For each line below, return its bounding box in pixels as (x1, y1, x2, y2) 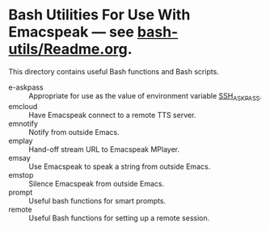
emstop (8, 170, 34, 179)
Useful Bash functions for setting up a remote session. (28, 212, 210, 223)
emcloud (8, 101, 38, 111)
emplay (8, 136, 33, 145)
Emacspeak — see (8, 23, 135, 41)
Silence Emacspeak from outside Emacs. (28, 178, 164, 188)
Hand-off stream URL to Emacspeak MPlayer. (28, 144, 180, 154)
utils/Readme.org (8, 40, 128, 58)
